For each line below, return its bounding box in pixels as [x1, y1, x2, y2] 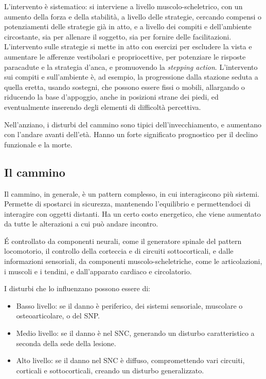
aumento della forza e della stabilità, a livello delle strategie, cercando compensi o [4, 11, 262, 22]
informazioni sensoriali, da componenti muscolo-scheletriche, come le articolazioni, [4, 256, 262, 267]
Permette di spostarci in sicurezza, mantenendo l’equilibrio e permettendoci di [4, 198, 251, 209]
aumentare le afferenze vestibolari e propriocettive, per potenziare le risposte [4, 51, 246, 62]
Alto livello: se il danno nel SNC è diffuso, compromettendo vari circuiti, [16, 355, 245, 366]
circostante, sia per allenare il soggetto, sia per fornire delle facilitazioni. [4, 31, 232, 42]
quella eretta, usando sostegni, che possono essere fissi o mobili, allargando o [4, 81, 245, 92]
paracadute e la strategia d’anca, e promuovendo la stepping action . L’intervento [4, 61, 258, 72]
